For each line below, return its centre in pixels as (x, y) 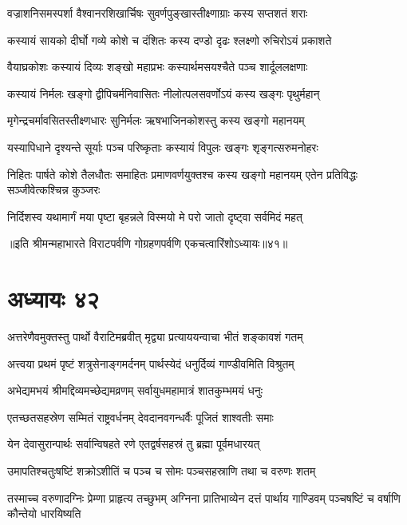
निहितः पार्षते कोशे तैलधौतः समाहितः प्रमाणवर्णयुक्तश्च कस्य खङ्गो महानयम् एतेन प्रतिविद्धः (183, 174)
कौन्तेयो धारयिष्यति (44, 513)
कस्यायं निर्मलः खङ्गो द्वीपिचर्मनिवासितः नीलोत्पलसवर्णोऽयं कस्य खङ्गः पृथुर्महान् (164, 93)
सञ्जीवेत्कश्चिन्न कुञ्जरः (54, 190)
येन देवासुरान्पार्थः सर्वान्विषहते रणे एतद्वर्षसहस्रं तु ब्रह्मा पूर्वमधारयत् (134, 444)
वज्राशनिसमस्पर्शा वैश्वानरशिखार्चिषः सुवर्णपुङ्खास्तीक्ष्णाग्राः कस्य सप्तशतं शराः (158, 13)
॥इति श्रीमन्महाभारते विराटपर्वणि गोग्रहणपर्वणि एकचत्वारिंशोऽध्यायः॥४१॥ (148, 243)
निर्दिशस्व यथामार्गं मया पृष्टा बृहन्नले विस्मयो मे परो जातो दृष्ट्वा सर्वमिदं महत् (155, 216)
